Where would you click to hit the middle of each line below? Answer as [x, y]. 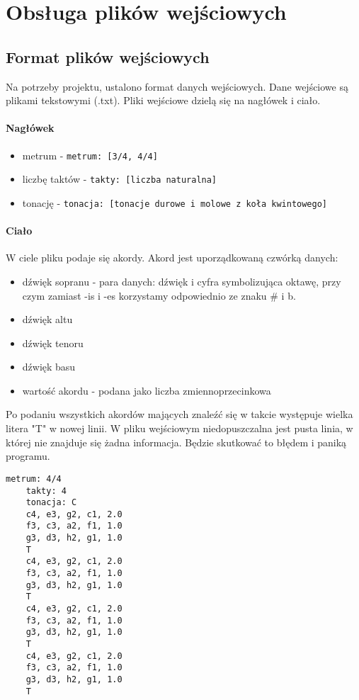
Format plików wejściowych [108, 56]
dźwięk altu [47, 319]
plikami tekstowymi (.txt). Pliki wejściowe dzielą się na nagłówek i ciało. [163, 100]
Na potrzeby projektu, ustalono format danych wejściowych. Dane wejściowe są [177, 86]
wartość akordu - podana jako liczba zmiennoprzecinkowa [147, 390]
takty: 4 [46, 491]
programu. [28, 456]
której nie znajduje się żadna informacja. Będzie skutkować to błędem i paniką [176, 442]
